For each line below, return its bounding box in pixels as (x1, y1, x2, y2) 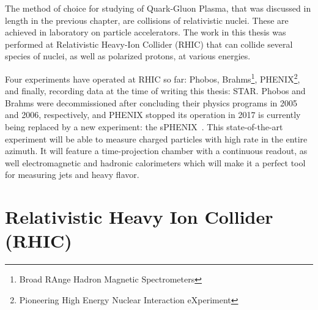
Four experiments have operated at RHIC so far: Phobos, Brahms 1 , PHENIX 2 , (5, 70, 300, 85)
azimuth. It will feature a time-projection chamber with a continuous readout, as (5, 144, 308, 157)
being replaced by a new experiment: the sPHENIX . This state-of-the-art (5, 120, 283, 133)
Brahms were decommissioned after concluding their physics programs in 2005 (5, 96, 298, 109)
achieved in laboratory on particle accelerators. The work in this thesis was (5, 26, 286, 39)
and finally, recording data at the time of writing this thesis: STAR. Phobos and (5, 84, 306, 97)
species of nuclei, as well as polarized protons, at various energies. (5, 50, 251, 62)
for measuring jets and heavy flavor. (5, 168, 139, 181)
